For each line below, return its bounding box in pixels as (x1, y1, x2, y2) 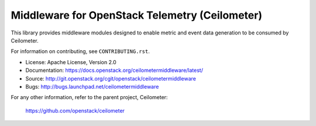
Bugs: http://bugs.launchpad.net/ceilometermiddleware (25, 83, 159, 90)
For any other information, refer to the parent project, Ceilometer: (11, 94, 168, 101)
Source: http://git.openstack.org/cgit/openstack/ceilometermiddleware (25, 75, 196, 82)
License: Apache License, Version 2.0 (25, 58, 116, 65)
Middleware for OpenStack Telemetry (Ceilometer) (11, 9, 263, 22)
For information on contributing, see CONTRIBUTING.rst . (11, 48, 150, 55)
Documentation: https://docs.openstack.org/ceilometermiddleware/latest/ (25, 67, 203, 74)
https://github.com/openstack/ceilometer (25, 107, 125, 114)
